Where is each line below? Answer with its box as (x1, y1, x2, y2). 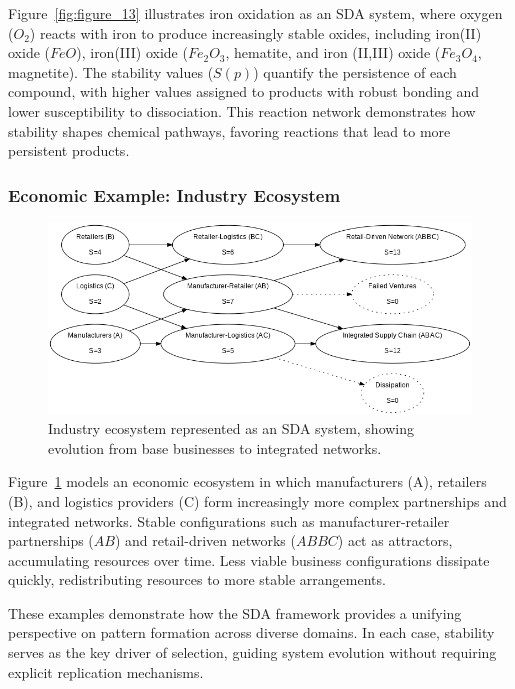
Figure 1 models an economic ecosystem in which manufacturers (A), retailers (8, 471, 487, 492)
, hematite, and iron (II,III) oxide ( (225, 42, 441, 63)
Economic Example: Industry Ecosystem (8, 182, 341, 207)
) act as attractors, (337, 530, 453, 551)
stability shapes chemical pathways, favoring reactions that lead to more (8, 120, 451, 141)
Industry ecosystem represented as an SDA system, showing (48, 418, 415, 439)
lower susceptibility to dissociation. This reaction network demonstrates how (8, 100, 476, 121)
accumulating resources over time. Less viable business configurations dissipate (8, 549, 490, 570)
